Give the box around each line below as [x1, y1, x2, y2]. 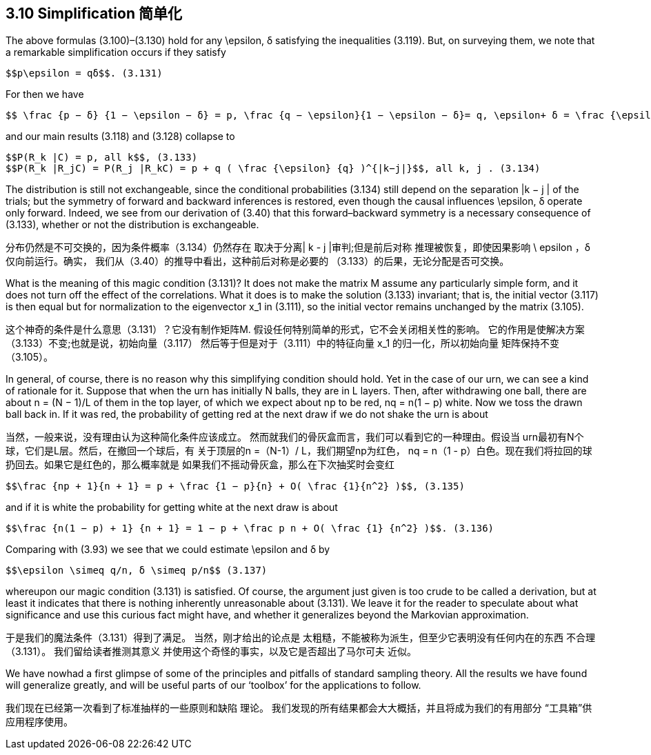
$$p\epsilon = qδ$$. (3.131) [6, 68, 163, 79]
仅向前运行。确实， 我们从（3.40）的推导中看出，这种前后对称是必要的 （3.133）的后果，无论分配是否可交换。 [6, 255, 510, 268]
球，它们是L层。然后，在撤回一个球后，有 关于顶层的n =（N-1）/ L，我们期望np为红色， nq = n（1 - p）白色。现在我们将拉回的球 [6, 445, 592, 457]
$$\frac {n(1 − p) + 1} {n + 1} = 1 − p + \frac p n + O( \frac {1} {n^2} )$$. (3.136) [6, 523, 494, 534]
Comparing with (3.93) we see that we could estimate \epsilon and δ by [6, 543, 330, 556]
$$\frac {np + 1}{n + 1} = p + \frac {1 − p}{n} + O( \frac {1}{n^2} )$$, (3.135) [6, 481, 465, 492]
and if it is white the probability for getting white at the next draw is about [6, 501, 338, 514]
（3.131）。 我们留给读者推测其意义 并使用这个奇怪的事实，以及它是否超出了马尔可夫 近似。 [6, 645, 417, 658]
